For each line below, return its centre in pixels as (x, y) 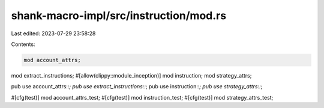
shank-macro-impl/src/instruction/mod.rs (119, 16)
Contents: (23, 44)
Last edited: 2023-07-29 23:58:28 (53, 33)
